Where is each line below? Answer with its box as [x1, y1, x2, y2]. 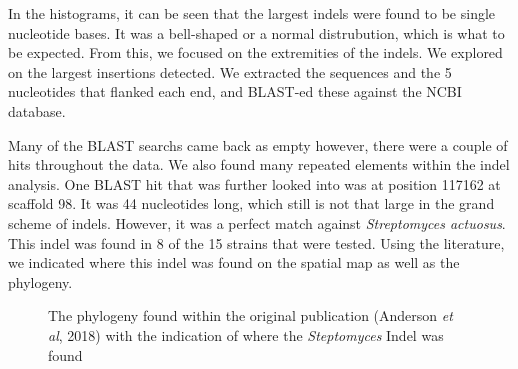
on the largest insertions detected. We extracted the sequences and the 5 [8, 61, 452, 82]
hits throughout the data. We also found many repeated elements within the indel [8, 154, 510, 175]
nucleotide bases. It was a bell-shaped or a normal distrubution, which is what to [8, 22, 505, 43]
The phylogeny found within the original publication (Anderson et [48, 305, 453, 326]
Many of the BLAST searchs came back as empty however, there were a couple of [8, 134, 508, 155]
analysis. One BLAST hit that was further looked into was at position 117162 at [8, 173, 501, 194]
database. [8, 100, 66, 121]
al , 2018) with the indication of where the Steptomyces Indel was [48, 324, 444, 345]
